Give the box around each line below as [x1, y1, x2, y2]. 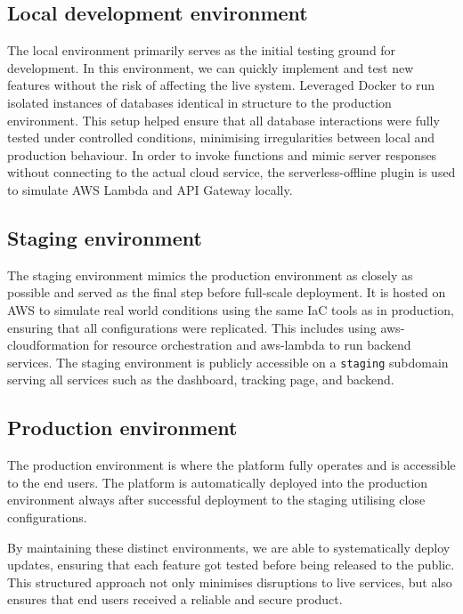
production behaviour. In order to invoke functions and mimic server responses [7, 145, 437, 164]
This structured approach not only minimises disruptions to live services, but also [7, 572, 452, 591]
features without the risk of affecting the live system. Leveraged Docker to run [7, 76, 435, 94]
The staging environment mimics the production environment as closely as [7, 265, 413, 284]
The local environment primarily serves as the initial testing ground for [7, 41, 396, 60]
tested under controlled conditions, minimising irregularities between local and [7, 128, 435, 147]
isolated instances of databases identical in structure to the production [7, 93, 392, 111]
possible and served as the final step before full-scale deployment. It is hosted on [7, 283, 446, 302]
